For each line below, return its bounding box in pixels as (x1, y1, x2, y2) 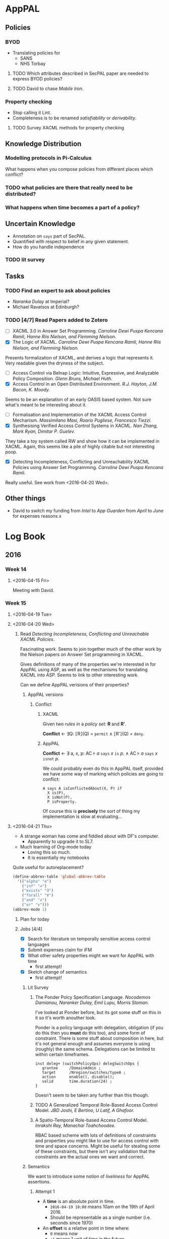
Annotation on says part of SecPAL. (12, 233, 86, 239)
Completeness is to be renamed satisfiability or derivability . (12, 115, 137, 121)
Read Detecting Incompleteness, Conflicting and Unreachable (20, 630, 149, 637)
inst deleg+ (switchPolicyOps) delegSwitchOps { (35, 1061, 140, 1067)
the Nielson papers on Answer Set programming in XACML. (20, 651, 144, 657)
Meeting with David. (12, 587, 54, 593)
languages (27, 941, 49, 947)
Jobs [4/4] (20, 926, 43, 932)
